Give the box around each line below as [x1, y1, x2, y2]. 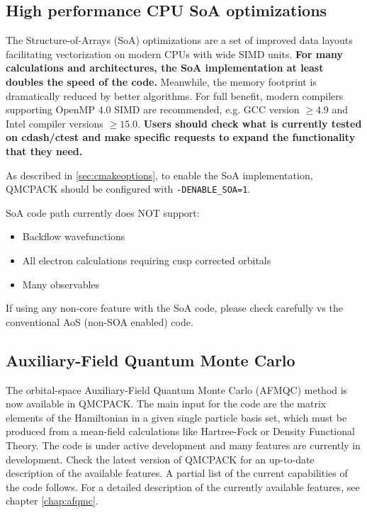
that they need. [6, 143, 83, 158]
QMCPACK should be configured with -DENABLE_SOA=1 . [6, 181, 251, 196]
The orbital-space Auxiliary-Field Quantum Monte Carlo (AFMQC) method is [6, 382, 348, 397]
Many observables [22, 276, 100, 291]
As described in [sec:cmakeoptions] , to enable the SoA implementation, [6, 167, 313, 182]
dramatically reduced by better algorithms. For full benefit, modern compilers [6, 88, 344, 103]
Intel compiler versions [6, 115, 103, 130]
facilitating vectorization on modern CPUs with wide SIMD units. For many [6, 46, 344, 61]
